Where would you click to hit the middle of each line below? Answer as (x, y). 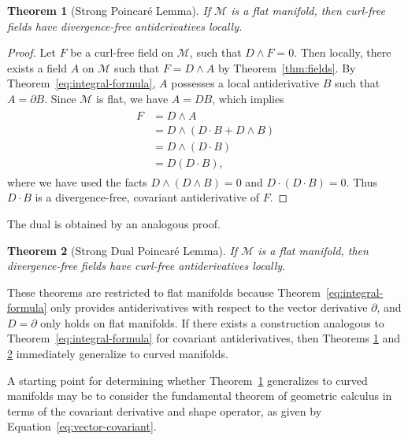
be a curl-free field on (122, 52)
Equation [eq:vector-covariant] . (82, 426)
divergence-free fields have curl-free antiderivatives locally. (147, 266)
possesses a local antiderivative (245, 83)
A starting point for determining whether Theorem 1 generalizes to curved (187, 380)
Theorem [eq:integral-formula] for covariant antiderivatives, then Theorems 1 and (204, 338)
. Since (60, 98)
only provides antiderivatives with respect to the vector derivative (209, 307)
